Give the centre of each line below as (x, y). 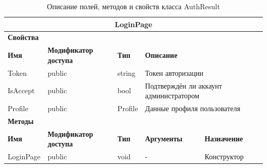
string (126, 72)
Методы (21, 121)
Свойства (23, 37)
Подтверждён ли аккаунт (184, 85)
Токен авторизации (174, 72)
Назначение (224, 139)
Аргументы (164, 139)
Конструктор (224, 156)
